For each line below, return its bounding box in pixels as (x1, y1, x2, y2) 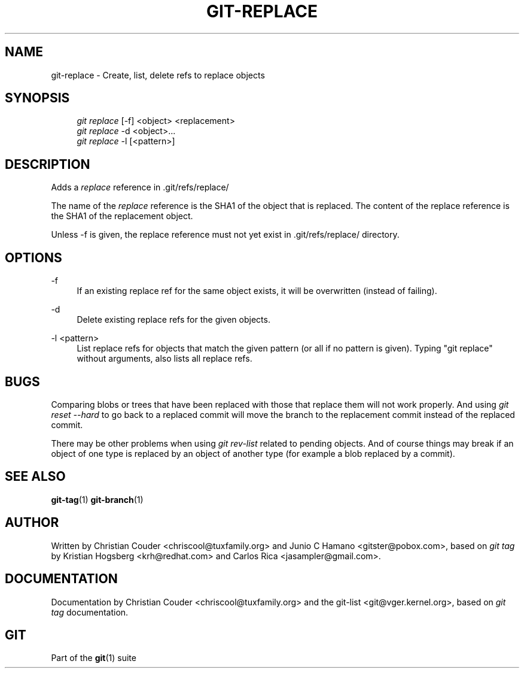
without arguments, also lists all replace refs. (77, 353, 252, 364)
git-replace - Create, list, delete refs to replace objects (51, 69, 265, 80)
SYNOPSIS (5, 90, 70, 106)
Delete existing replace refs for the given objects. (77, 314, 270, 325)
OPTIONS (5, 250, 62, 265)
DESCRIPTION (5, 156, 90, 172)
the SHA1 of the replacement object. (51, 211, 193, 222)
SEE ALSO (5, 469, 66, 484)
